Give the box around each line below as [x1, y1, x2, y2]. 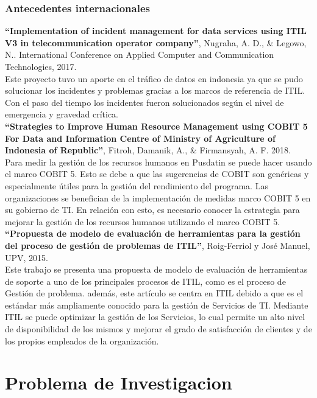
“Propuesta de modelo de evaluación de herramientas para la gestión [5, 227, 301, 240]
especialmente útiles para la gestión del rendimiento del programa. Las [5, 179, 268, 192]
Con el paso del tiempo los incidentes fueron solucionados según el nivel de [5, 96, 284, 108]
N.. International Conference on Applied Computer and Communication [5, 48, 274, 61]
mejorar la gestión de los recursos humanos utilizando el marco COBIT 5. [5, 215, 280, 228]
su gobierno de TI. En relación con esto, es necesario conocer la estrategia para [5, 203, 300, 216]
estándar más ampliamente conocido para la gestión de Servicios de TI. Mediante [5, 298, 308, 311]
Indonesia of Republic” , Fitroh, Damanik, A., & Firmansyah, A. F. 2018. [5, 144, 291, 156]
